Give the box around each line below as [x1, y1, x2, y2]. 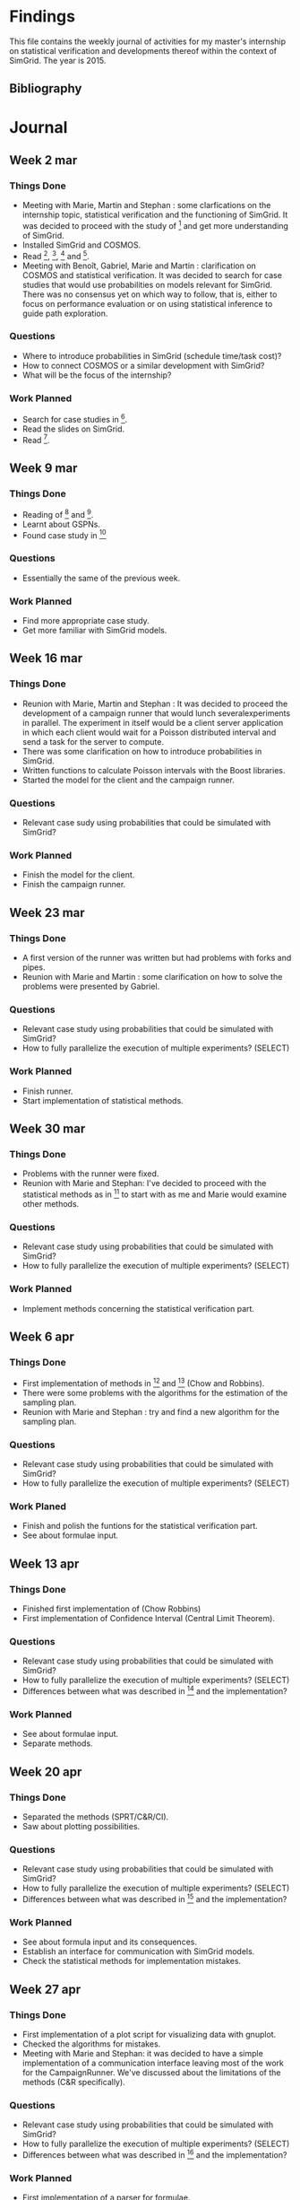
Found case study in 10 [21, 528, 107, 540]
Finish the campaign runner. [21, 879, 126, 890]
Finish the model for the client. [21, 869, 135, 880]
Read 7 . [21, 432, 50, 445]
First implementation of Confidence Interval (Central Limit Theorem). [21, 1613, 276, 1624]
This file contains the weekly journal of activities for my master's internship [9, 36, 287, 47]
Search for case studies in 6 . [21, 413, 128, 424]
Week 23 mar [9, 904, 85, 921]
